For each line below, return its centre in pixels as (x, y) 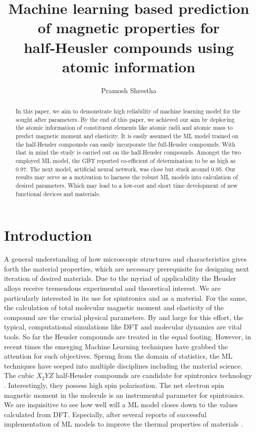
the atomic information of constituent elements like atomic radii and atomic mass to (124, 128)
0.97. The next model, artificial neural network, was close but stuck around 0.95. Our (126, 169)
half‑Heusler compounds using (129, 47)
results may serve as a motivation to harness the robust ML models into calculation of (127, 177)
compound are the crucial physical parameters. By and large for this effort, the (124, 317)
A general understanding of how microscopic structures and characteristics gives (126, 259)
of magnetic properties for (129, 27)
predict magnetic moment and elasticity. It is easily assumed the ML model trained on (127, 136)
